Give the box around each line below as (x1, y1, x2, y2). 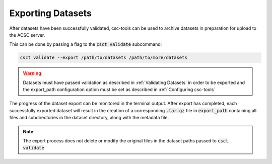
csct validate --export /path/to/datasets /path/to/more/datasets (20, 55, 187, 60)
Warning (23, 70, 41, 76)
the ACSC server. (9, 32, 45, 38)
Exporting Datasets (9, 8, 92, 19)
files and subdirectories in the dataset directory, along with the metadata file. (9, 115, 169, 121)
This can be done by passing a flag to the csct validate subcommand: (9, 41, 162, 47)
